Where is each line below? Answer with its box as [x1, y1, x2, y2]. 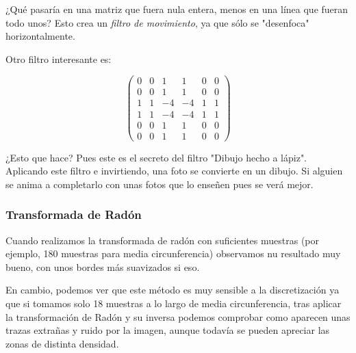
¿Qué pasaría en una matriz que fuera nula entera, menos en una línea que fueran [5, 2, 348, 16]
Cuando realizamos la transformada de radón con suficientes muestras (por [5, 233, 320, 247]
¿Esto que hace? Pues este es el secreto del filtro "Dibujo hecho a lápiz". [5, 150, 307, 164]
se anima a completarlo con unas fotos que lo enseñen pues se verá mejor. [5, 176, 314, 191]
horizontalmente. [5, 29, 75, 43]
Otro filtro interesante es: [5, 51, 112, 66]
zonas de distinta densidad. [5, 336, 119, 350]
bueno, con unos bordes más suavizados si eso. [5, 259, 200, 274]
